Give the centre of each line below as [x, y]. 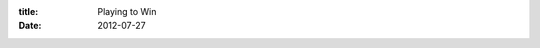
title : [28, 11]
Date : [30, 26]
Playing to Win [127, 11]
